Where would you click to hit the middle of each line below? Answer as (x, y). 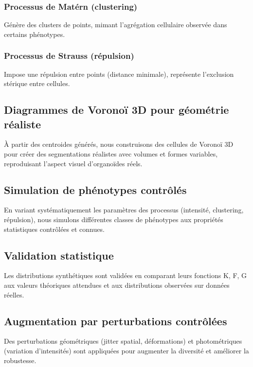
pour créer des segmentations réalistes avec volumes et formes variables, (111, 154)
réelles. (14, 294)
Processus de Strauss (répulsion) (69, 56)
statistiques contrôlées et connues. (54, 229)
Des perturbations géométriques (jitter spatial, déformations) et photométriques (123, 341)
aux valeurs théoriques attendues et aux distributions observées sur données (117, 285)
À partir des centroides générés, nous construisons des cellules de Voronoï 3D (119, 144)
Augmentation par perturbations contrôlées (116, 321)
